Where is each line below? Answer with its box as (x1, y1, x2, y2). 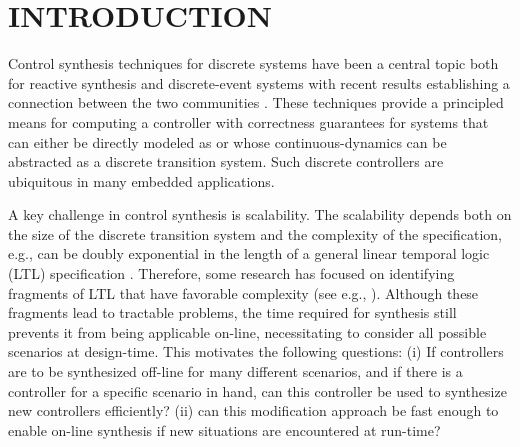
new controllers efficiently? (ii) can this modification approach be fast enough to (8, 400, 499, 421)
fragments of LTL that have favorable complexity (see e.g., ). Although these (8, 282, 479, 303)
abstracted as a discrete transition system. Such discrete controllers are (8, 151, 444, 172)
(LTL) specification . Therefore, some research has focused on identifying (8, 263, 455, 284)
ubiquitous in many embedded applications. (8, 170, 275, 191)
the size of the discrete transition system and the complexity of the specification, (8, 223, 503, 244)
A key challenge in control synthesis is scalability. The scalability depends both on (8, 204, 512, 225)
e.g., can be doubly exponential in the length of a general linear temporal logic (8, 243, 490, 264)
